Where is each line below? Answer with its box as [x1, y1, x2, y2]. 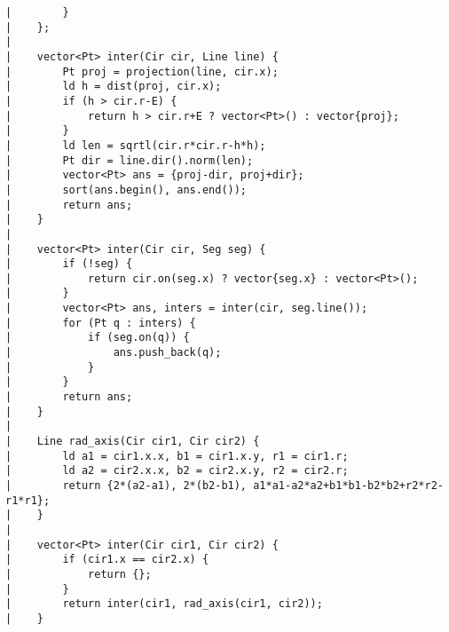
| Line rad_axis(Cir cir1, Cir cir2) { [5, 435, 260, 448]
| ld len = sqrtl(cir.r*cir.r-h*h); [5, 138, 266, 152]
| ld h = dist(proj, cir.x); [5, 80, 222, 93]
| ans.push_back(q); [5, 346, 222, 359]
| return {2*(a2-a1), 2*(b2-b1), [5, 479, 248, 492]
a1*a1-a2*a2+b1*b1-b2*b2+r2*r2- [253, 479, 444, 492]
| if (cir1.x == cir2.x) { [5, 553, 209, 566]
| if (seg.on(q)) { [5, 331, 190, 344]
